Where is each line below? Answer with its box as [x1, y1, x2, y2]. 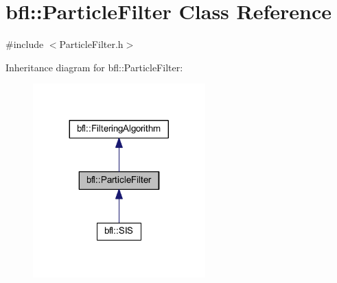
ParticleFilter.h [59, 37, 124, 51]
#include [5, 37, 44, 51]
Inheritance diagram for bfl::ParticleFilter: [5, 60, 183, 74]
